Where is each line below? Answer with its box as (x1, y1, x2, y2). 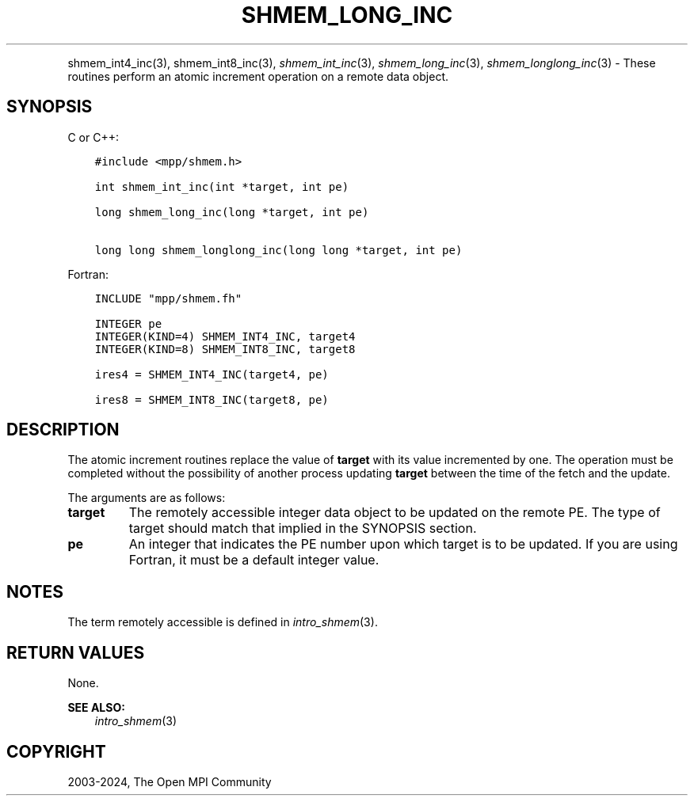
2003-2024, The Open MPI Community (67, 774, 272, 789)
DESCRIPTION (6, 420, 120, 440)
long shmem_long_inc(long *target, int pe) (94, 205, 369, 219)
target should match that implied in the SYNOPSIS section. (128, 520, 477, 537)
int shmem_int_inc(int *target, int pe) (94, 180, 349, 193)
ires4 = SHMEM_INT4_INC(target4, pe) (94, 367, 329, 381)
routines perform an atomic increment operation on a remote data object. (67, 69, 448, 83)
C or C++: (67, 130, 119, 144)
